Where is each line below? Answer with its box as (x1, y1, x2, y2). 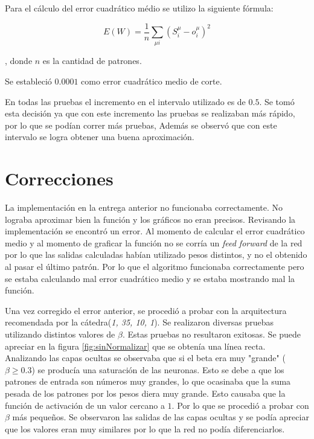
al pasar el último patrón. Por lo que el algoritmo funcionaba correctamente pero (5, 260, 304, 273)
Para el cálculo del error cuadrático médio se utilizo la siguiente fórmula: (5, 2, 274, 14)
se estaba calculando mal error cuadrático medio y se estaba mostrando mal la (5, 272, 295, 284)
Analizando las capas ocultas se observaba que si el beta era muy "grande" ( (5, 351, 286, 364)
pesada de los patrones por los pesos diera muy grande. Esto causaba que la (5, 386, 286, 399)
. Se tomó (259, 95, 295, 107)
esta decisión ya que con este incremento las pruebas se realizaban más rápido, (5, 107, 295, 120)
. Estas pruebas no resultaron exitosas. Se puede (122, 328, 301, 341)
